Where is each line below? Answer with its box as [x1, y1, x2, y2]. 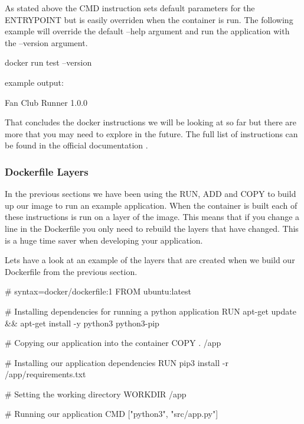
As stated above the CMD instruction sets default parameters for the [5, 2, 255, 14]
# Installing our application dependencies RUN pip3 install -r [5, 356, 228, 368]
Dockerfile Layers [5, 164, 89, 179]
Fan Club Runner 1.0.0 [5, 96, 88, 108]
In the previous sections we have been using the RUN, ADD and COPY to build [5, 187, 296, 200]
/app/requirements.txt [5, 368, 86, 380]
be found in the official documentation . [5, 139, 148, 151]
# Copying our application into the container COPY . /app [5, 336, 221, 349]
